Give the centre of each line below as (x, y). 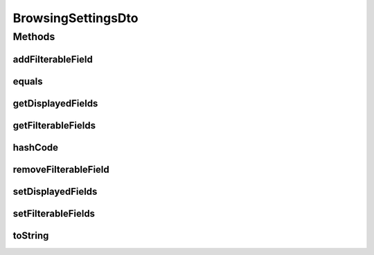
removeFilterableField (61, 169)
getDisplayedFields (55, 103)
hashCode (36, 148)
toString (31, 235)
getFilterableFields (54, 125)
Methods (34, 37)
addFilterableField (53, 59)
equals (28, 81)
